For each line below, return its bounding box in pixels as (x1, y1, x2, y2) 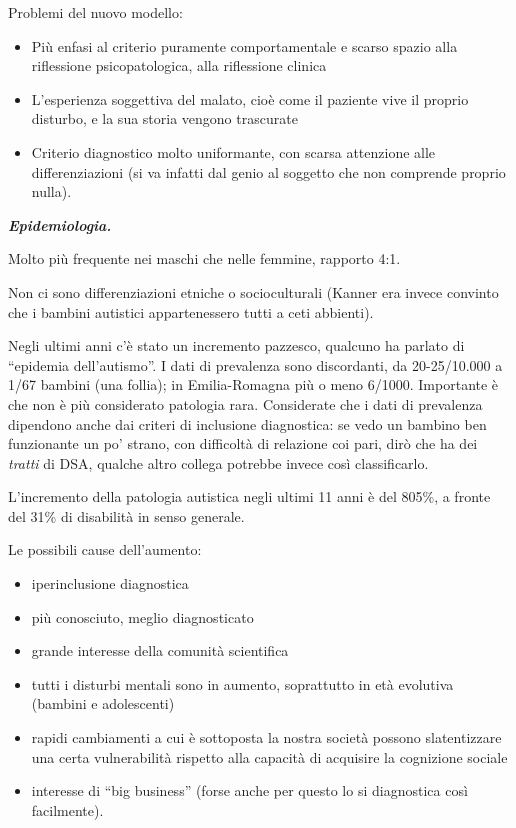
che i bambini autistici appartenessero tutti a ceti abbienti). (8, 301, 374, 322)
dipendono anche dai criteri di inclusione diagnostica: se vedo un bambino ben (8, 413, 487, 434)
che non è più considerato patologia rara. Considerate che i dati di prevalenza (8, 393, 483, 414)
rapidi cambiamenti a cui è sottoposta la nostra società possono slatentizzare (31, 727, 502, 748)
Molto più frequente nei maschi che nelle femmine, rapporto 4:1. (8, 248, 401, 269)
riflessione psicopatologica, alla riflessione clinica (31, 55, 327, 76)
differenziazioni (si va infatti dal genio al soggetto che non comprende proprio (31, 161, 506, 182)
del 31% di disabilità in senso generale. (8, 505, 245, 526)
